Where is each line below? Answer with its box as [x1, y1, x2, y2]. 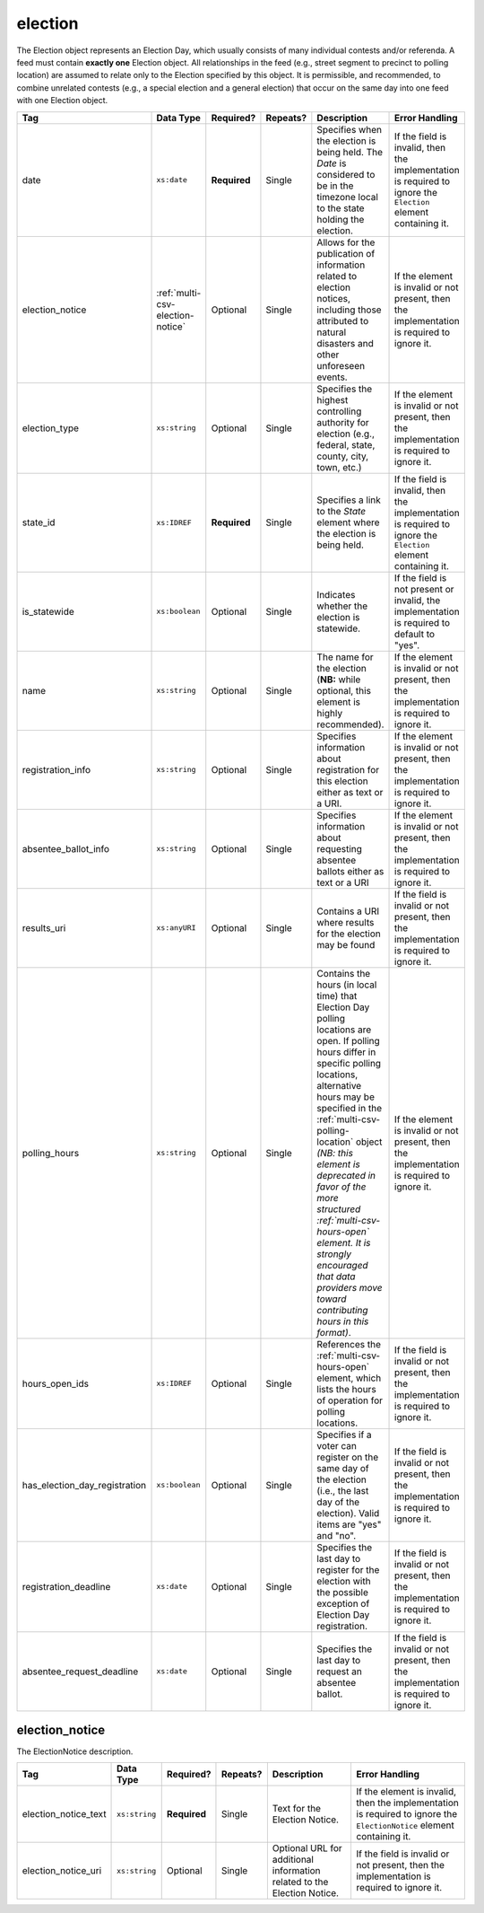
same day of [316, 1461, 369, 1474]
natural [316, 326, 347, 338]
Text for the [272, 1803, 322, 1815]
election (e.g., [316, 427, 376, 440]
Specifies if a [316, 1428, 372, 1441]
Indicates [316, 588, 356, 601]
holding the [316, 213, 365, 225]
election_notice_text [22, 1808, 107, 1821]
